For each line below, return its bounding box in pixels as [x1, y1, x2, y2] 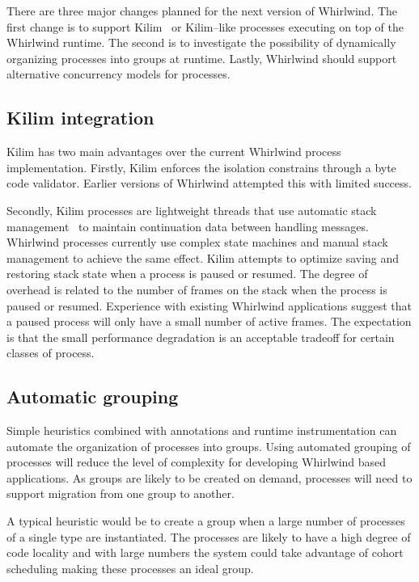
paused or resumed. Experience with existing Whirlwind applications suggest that [6, 297, 412, 314]
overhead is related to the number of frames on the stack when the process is [6, 280, 387, 297]
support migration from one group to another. [6, 485, 235, 502]
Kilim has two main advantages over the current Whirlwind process [6, 143, 341, 160]
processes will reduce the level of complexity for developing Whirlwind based [6, 453, 387, 470]
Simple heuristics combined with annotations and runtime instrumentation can [6, 422, 397, 439]
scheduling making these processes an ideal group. [6, 559, 254, 576]
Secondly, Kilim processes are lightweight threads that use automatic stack [6, 201, 377, 218]
